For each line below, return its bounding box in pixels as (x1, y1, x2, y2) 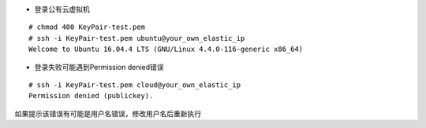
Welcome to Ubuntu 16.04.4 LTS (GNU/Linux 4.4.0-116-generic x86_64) (28, 45, 304, 54)
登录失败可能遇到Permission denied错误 (34, 62, 165, 71)
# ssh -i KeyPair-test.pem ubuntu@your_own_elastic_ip (28, 34, 245, 42)
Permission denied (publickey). (28, 91, 154, 101)
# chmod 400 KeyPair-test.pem (28, 23, 146, 31)
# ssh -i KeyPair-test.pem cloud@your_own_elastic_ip (28, 80, 241, 90)
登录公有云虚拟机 (34, 5, 90, 13)
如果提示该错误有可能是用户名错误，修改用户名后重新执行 (14, 108, 201, 118)
